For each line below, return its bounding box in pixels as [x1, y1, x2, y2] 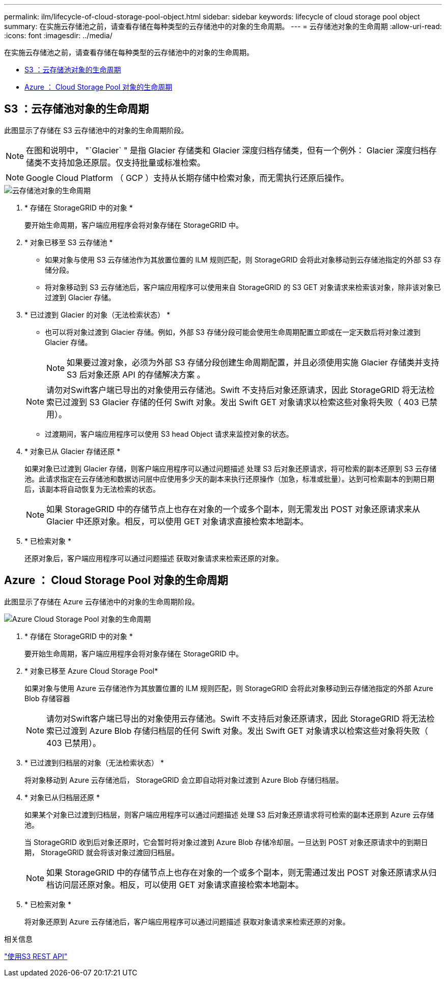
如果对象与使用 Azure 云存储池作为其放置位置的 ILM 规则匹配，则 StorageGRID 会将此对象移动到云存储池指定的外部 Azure [24, 683, 433, 693]
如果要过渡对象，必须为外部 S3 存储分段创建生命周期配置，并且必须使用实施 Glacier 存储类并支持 [67, 357, 439, 367]
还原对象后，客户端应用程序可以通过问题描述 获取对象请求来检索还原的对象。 [24, 553, 283, 563]
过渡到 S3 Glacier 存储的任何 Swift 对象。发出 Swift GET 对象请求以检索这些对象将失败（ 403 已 [63, 396, 430, 407]
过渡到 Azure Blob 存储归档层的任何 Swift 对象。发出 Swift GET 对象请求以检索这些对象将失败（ [63, 725, 428, 736]
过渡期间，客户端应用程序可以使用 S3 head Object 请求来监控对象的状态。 [45, 429, 293, 438]
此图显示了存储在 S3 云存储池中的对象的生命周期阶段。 [4, 125, 188, 135]
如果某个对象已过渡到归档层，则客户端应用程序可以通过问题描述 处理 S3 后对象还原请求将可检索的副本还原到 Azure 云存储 [24, 810, 434, 819]
